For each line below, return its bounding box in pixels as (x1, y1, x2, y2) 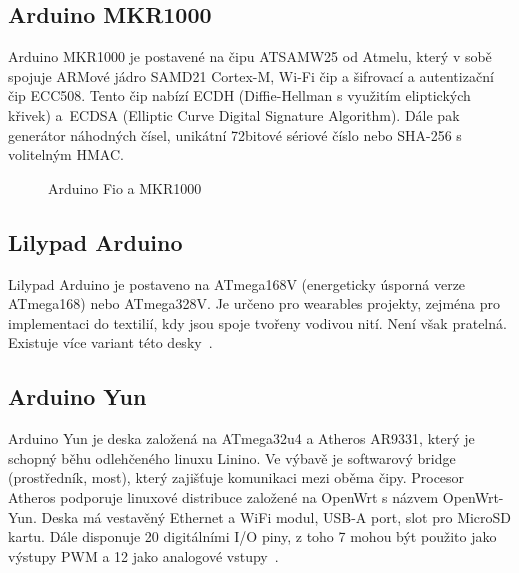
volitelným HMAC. (8, 144, 124, 165)
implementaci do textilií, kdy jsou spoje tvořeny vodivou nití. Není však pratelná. (8, 312, 507, 333)
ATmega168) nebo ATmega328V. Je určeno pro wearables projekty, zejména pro (8, 293, 500, 314)
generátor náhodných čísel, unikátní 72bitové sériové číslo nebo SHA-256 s (8, 124, 462, 145)
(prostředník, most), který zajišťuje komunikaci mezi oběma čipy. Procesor (8, 467, 465, 488)
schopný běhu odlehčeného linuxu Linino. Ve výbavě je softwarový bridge (8, 447, 456, 468)
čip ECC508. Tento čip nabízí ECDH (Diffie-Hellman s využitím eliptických (8, 85, 471, 106)
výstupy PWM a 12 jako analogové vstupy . (8, 545, 279, 566)
